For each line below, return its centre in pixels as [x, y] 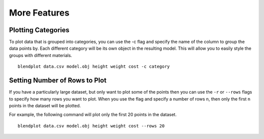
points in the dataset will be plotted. [45, 105]
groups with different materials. [41, 55]
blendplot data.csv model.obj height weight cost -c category [94, 67]
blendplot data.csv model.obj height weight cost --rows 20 [91, 126]
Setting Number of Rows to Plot [58, 80]
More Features [39, 13]
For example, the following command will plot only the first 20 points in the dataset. [93, 115]
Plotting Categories [39, 30]
